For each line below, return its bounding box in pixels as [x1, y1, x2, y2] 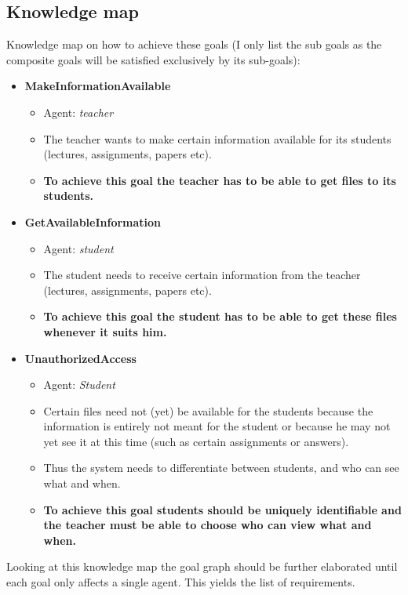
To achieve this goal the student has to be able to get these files [43, 308, 397, 325]
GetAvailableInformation [24, 213, 162, 230]
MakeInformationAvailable [24, 78, 171, 94]
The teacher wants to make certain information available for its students [43, 130, 392, 147]
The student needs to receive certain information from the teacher [43, 267, 361, 283]
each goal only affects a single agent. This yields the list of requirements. [6, 574, 355, 590]
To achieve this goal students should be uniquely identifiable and [43, 501, 402, 517]
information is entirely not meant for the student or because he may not [43, 418, 391, 434]
